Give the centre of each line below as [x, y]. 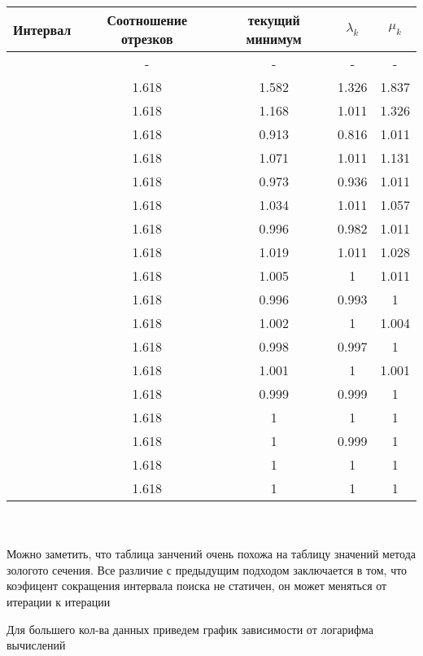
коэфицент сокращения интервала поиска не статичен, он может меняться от [197, 586]
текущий [274, 20]
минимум [274, 39]
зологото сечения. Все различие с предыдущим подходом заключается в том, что [207, 569]
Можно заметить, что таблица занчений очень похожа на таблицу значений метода [211, 554]
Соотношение [147, 20]
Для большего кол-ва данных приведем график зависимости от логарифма [190, 629]
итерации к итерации [59, 601]
